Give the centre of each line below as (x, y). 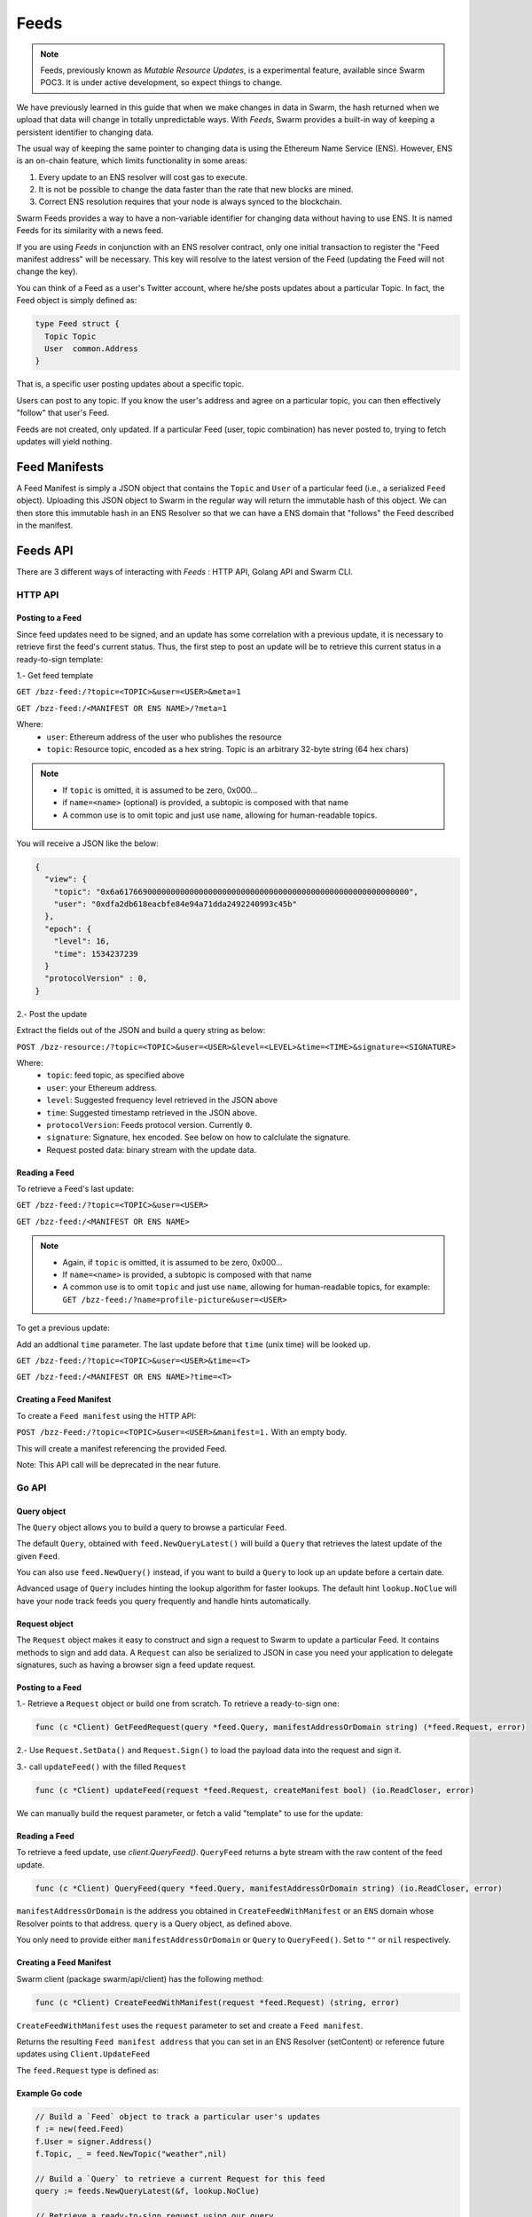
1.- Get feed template (55, 675)
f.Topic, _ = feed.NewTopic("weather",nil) (131, 2154)
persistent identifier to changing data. (85, 132)
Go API (31, 1487)
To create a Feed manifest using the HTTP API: (106, 1415)
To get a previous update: (63, 1328)
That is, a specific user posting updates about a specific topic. (130, 384)
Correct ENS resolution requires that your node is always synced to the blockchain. (190, 202)
